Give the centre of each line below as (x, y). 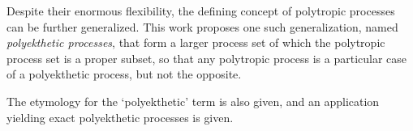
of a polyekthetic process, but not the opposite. (124, 74)
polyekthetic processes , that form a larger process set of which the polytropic (196, 42)
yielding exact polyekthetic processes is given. (120, 117)
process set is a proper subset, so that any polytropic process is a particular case (207, 58)
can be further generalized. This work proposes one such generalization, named (202, 26)
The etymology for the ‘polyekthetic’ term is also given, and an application (193, 101)
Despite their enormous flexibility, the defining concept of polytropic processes (201, 11)
